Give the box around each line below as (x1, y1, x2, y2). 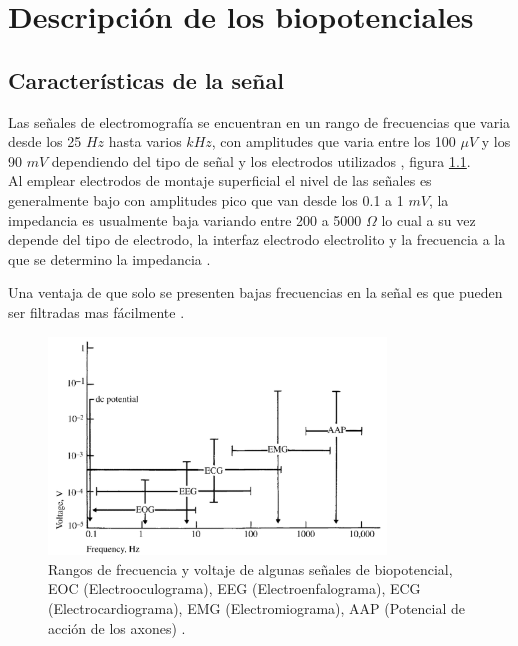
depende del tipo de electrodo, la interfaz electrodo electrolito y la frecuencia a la (8, 229, 506, 250)
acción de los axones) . (48, 617, 186, 638)
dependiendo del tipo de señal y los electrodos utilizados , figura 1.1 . (51, 150, 471, 171)
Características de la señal (8, 64, 284, 95)
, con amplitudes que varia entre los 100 (211, 131, 456, 152)
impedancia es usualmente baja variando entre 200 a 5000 (8, 209, 362, 230)
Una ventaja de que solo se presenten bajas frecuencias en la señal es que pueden (8, 282, 503, 303)
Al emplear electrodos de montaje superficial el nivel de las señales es (8, 170, 432, 191)
